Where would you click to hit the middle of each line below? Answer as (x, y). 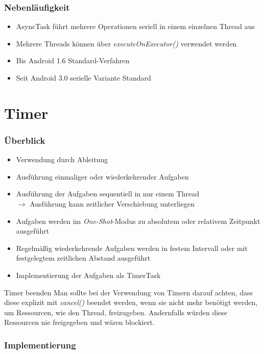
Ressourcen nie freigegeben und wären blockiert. (79, 322)
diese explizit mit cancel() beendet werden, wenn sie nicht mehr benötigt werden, (131, 302)
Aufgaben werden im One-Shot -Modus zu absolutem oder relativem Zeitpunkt (138, 221)
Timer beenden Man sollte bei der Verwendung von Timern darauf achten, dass (128, 292)
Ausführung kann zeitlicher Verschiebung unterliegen (112, 203)
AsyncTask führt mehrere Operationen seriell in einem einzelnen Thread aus (136, 26)
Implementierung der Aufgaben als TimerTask (88, 275)
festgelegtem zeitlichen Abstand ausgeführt (83, 258)
